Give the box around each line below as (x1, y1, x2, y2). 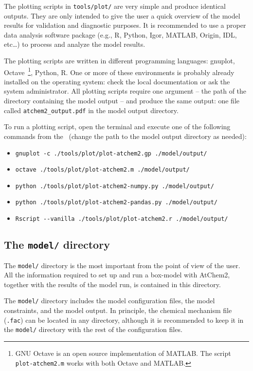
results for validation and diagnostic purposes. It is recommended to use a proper (4, 20, 246, 30)
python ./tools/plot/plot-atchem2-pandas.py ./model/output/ (15, 199, 218, 206)
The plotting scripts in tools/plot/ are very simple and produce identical (4, 1, 226, 11)
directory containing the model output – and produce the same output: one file (4, 96, 240, 106)
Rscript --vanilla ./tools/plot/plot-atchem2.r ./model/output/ (15, 215, 228, 223)
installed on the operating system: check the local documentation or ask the (4, 76, 230, 86)
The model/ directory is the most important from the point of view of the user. (4, 260, 240, 270)
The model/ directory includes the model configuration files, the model (4, 295, 215, 306)
